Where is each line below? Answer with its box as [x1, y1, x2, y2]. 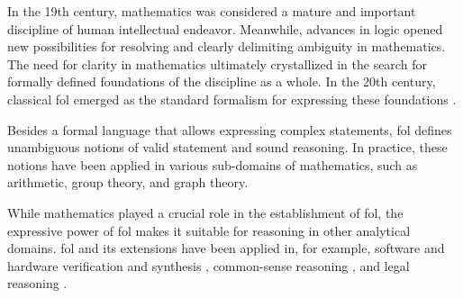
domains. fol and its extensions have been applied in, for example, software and [7, 239, 445, 257]
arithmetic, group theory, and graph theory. [7, 173, 249, 192]
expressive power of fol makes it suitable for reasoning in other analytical [7, 221, 411, 239]
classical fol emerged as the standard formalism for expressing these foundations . [7, 89, 457, 108]
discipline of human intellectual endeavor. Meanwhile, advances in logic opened [7, 19, 443, 38]
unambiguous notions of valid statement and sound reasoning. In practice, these [7, 138, 448, 157]
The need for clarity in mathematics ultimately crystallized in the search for [7, 54, 427, 73]
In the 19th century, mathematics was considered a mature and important [7, 2, 416, 20]
